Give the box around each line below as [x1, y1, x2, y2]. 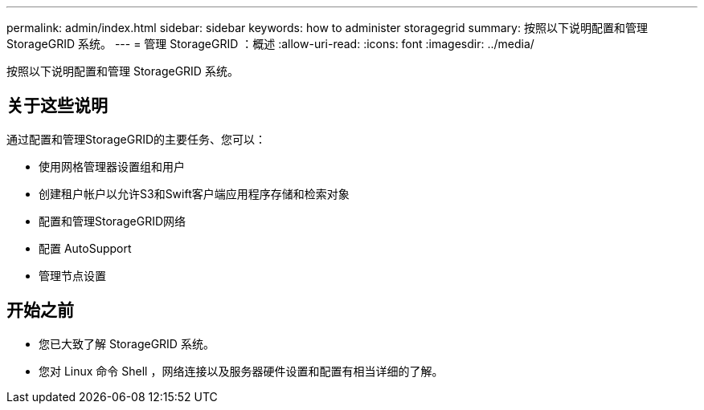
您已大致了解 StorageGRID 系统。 [39, 336, 215, 351]
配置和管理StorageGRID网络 [39, 213, 186, 228]
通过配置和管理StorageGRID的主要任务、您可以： [6, 132, 267, 146]
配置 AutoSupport [39, 241, 132, 255]
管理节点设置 [39, 268, 106, 282]
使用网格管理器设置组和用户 [39, 159, 185, 173]
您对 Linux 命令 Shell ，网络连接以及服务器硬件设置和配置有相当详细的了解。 [39, 363, 444, 378]
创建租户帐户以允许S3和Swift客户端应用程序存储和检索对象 [39, 186, 350, 201]
